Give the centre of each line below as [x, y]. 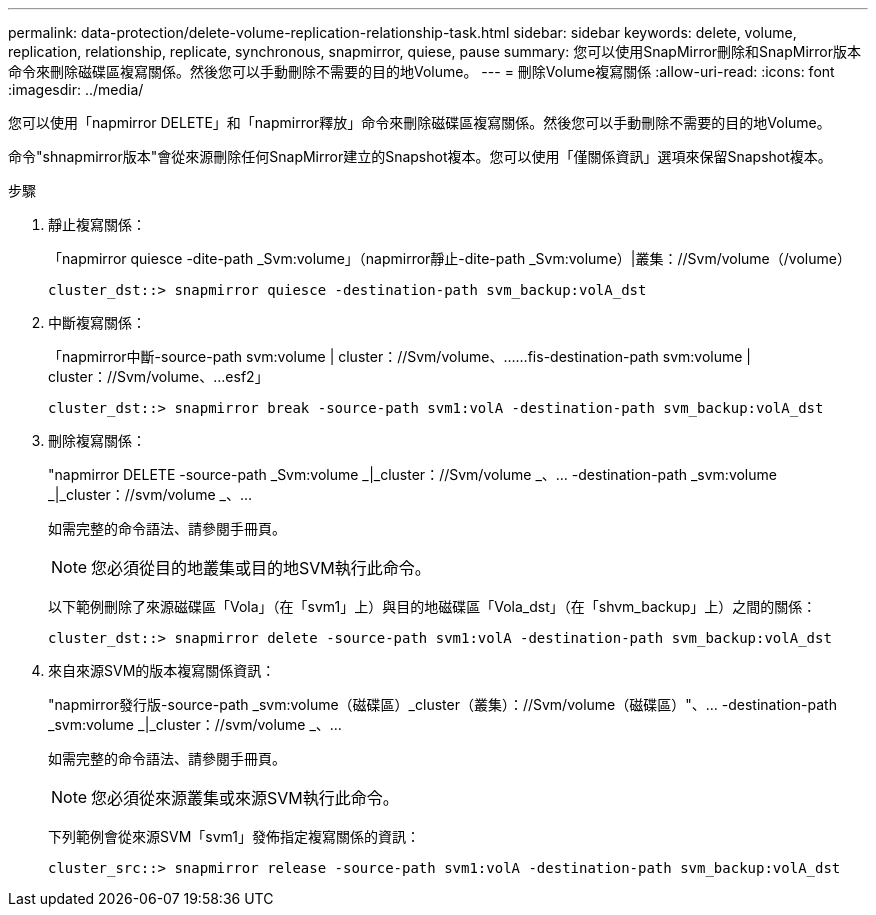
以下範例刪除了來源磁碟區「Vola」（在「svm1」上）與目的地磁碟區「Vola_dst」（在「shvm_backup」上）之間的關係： [432, 606]
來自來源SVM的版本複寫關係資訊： [162, 670]
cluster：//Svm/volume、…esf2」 [158, 376]
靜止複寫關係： [97, 224]
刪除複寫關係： [97, 440]
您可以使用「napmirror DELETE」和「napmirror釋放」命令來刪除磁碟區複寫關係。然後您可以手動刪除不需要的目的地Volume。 [419, 122]
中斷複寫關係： [97, 322]
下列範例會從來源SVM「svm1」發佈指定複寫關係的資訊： [234, 836]
